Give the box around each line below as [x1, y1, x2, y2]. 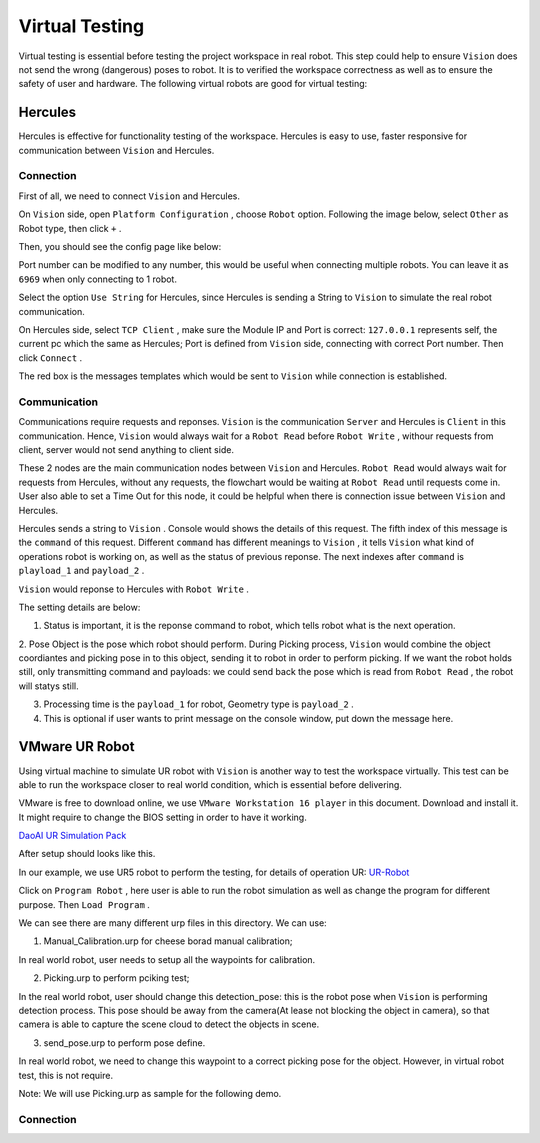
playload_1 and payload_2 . [18, 565, 145, 577]
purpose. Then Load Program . [18, 898, 150, 910]
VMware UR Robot [18, 738, 135, 755]
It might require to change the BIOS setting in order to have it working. [18, 811, 307, 823]
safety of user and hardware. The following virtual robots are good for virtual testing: [18, 78, 368, 90]
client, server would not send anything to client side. [18, 443, 235, 455]
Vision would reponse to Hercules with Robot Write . [18, 583, 250, 595]
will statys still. [18, 680, 79, 692]
